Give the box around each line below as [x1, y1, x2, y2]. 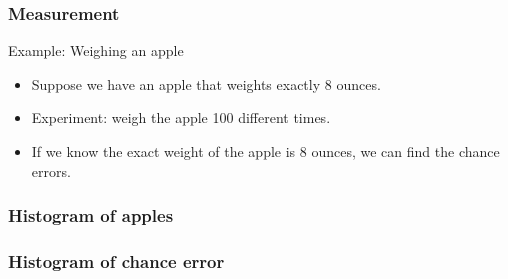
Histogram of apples [8, 203, 174, 228]
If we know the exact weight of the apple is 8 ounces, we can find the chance [31, 141, 500, 161]
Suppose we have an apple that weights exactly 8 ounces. [31, 73, 381, 94]
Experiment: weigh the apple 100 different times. [31, 107, 331, 128]
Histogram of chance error [8, 248, 225, 273]
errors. [31, 160, 71, 181]
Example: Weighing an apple [8, 40, 184, 61]
